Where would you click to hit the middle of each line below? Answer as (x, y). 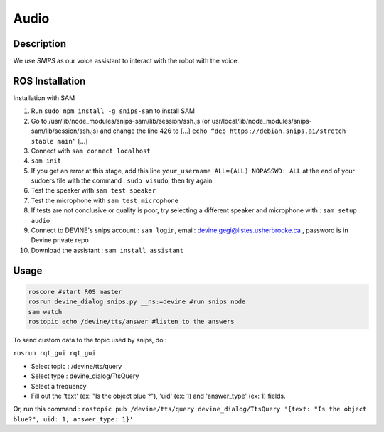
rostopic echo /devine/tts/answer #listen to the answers (131, 322)
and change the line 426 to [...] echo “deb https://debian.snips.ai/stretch (223, 131)
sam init (46, 161)
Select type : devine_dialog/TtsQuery (85, 376)
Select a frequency (59, 386)
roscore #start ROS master (75, 292)
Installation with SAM (44, 98)
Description (40, 44)
